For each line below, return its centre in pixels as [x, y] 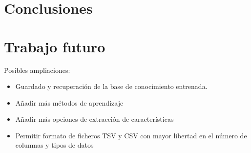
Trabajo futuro [55, 46]
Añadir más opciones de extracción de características [94, 119]
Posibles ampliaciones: [37, 70]
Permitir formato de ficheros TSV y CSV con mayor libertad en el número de [131, 135]
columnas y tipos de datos [54, 145]
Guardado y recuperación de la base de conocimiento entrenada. [111, 86]
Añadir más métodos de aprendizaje [69, 102]
